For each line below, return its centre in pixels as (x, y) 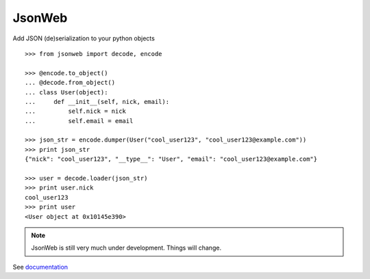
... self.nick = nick (76, 111)
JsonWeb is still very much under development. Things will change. (126, 248)
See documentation (40, 267)
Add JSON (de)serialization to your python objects (84, 38)
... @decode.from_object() (70, 83)
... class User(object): (66, 92)
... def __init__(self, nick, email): (97, 102)
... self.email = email (79, 121)
